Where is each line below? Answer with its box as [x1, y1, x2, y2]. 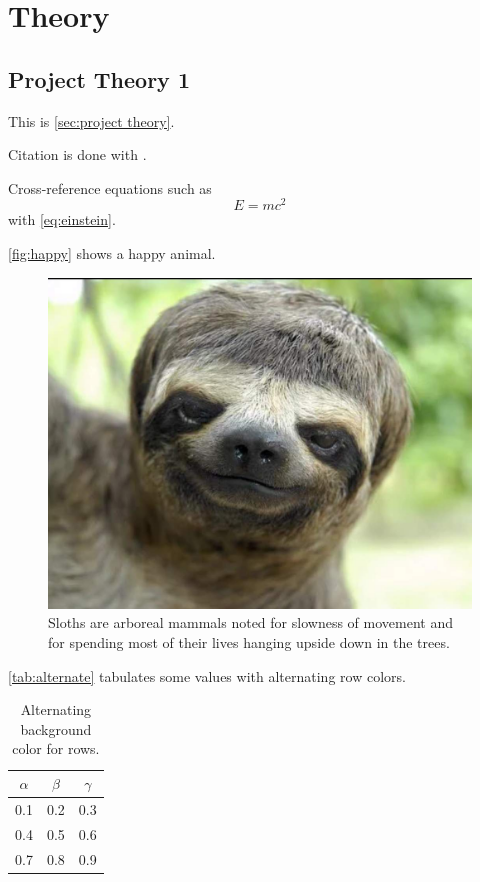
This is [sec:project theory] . [8, 110, 175, 131]
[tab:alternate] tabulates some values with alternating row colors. [8, 665, 406, 686]
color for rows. [12, 738, 100, 759]
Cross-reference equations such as [8, 177, 212, 198]
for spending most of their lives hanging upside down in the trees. [48, 632, 450, 653]
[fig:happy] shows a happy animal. [8, 243, 216, 264]
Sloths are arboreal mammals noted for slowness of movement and [48, 612, 453, 633]
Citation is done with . [8, 144, 147, 165]
